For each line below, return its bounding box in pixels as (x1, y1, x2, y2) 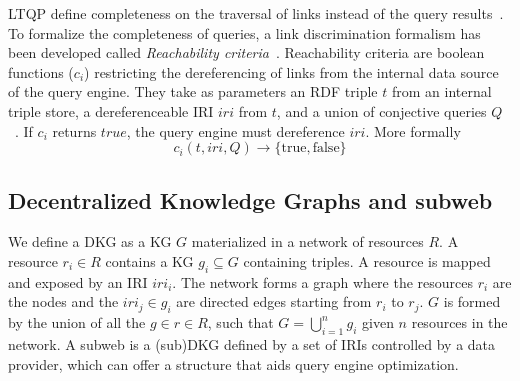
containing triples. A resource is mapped (243, 250, 491, 271)
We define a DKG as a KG (8, 231, 172, 252)
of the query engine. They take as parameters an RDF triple (8, 81, 378, 102)
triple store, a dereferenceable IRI (8, 100, 214, 121)
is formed (443, 291, 501, 312)
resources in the (411, 312, 508, 333)
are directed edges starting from (176, 291, 372, 312)
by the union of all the (8, 312, 146, 333)
